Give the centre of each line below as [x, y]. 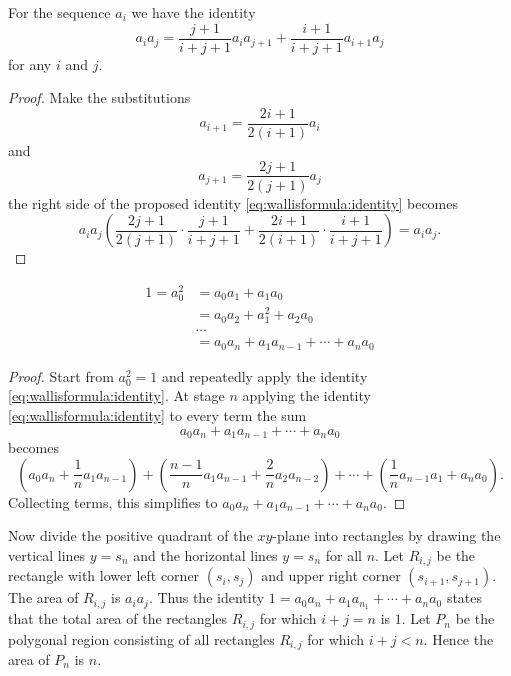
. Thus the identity [206, 597]
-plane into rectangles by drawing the [386, 535]
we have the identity [193, 12]
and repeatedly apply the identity [264, 375]
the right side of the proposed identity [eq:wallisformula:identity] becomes [233, 202]
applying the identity [306, 395]
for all [343, 554]
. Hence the [458, 638]
